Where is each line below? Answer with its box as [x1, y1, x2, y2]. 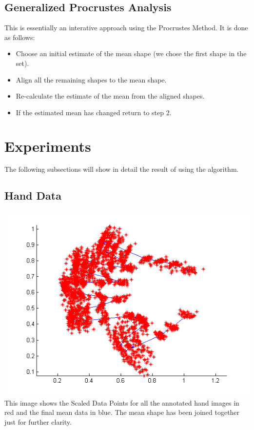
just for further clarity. [4, 417, 72, 427]
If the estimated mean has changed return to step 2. [16, 107, 172, 117]
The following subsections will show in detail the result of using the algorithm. [4, 164, 239, 174]
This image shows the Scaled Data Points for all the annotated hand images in [4, 397, 239, 408]
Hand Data [4, 188, 61, 203]
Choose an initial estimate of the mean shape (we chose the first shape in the [16, 48, 247, 59]
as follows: [4, 32, 35, 42]
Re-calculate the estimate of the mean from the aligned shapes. [16, 91, 205, 101]
